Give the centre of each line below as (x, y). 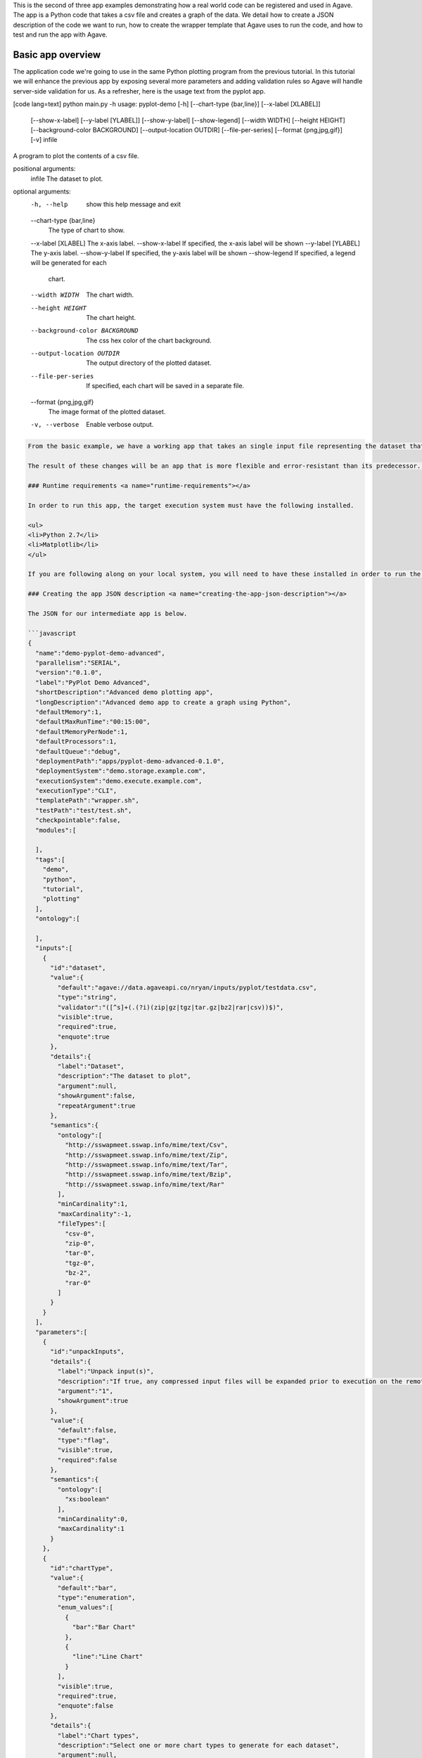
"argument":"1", (85, 1391)
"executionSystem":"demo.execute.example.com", (119, 781)
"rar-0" (78, 1283)
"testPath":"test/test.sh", (84, 810)
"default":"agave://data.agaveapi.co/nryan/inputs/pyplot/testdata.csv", (187, 987)
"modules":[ (56, 830)
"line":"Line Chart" (108, 1657)
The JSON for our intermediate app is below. (108, 614)
